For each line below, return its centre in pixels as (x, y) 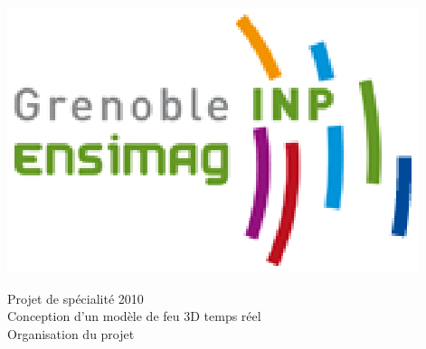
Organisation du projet (71, 333)
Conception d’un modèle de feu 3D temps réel (134, 316)
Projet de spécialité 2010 (76, 298)
